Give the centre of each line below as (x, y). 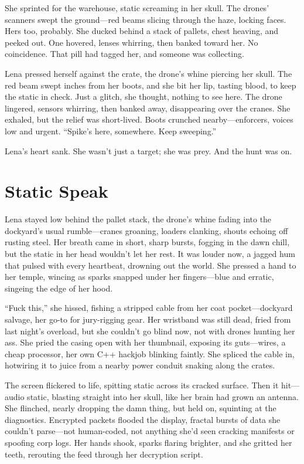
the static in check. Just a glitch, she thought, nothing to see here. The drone (144, 96)
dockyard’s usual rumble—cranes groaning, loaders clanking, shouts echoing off (146, 230)
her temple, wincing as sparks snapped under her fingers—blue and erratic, (139, 277)
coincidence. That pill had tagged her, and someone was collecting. (124, 54)
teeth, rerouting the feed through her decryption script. (104, 454)
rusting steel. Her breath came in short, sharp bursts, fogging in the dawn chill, (147, 242)
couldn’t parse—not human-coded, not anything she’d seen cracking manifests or (150, 431)
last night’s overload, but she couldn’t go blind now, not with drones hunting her (150, 331)
